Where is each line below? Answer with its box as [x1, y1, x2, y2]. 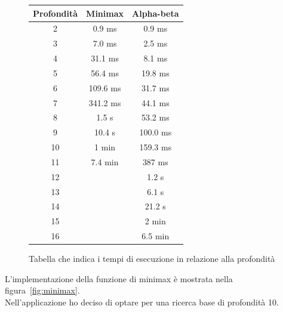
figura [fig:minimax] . [5, 284, 80, 296]
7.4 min [91, 155, 119, 168]
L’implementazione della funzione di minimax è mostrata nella [5, 272, 233, 285]
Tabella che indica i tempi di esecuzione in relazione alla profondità [29, 252, 275, 265]
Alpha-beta [132, 7, 179, 19]
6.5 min [141, 230, 170, 242]
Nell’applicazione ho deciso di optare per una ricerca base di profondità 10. [5, 296, 279, 308]
